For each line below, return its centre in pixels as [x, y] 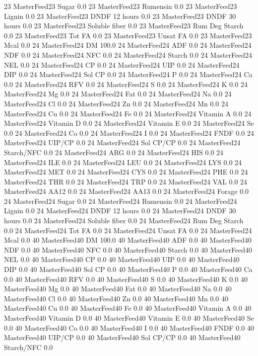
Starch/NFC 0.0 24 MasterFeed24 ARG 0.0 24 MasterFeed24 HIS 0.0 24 [114, 152]
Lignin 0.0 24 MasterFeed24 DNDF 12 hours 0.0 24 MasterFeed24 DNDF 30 [120, 211]
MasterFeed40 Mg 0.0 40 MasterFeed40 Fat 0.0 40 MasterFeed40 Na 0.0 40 [118, 289]
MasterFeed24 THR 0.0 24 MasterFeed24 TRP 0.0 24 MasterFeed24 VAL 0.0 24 [126, 181]
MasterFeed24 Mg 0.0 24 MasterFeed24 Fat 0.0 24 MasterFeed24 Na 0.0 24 [118, 94]
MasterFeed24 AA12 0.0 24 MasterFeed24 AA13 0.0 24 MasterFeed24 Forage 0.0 [127, 191]
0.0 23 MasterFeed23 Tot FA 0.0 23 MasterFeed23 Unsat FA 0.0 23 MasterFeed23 [128, 35]
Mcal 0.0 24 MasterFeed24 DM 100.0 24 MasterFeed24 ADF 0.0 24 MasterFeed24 [128, 45]
